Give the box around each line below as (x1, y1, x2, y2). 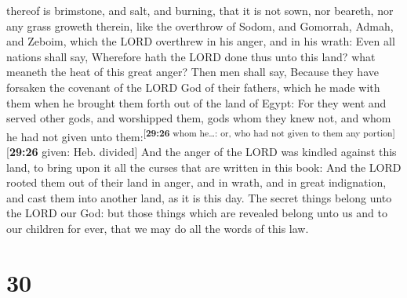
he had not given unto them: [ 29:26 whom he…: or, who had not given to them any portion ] (6, 125, 395, 144)
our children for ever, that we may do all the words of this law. (6, 220, 309, 236)
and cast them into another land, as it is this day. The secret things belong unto (6, 189, 392, 205)
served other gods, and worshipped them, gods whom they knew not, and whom (6, 110, 391, 126)
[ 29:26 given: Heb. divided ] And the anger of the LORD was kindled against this (6, 144, 397, 159)
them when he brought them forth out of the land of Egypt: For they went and (6, 94, 387, 111)
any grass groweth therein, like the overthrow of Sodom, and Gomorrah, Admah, (6, 17, 394, 34)
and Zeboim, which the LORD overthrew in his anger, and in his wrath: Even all (6, 33, 395, 49)
